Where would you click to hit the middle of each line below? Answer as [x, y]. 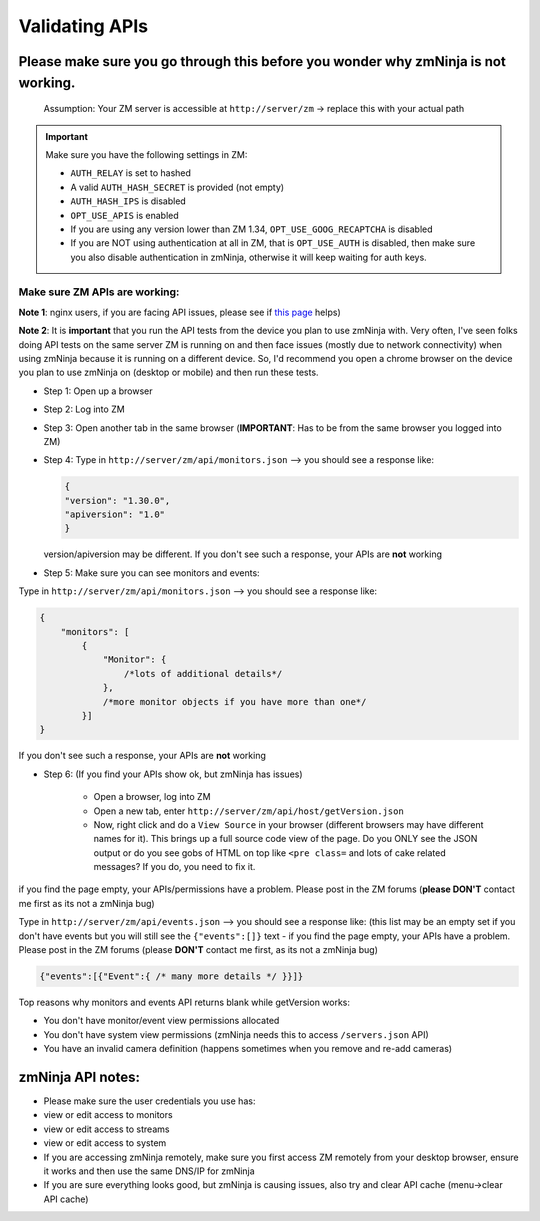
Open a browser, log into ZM [152, 797]
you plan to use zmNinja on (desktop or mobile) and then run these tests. [168, 372]
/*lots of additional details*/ [203, 673]
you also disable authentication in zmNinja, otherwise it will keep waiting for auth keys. [248, 257]
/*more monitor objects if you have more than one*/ [234, 701]
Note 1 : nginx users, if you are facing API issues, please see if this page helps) [179, 312]
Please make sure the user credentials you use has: [149, 1101]
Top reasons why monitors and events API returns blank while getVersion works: [184, 1002]
